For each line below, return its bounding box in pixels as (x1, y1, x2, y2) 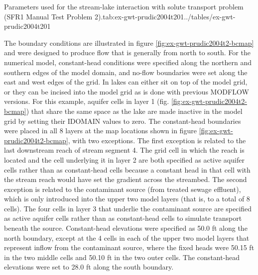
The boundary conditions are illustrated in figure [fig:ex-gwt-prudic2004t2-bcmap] (4, 37, 254, 48)
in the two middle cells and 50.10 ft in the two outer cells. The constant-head (4, 252, 240, 262)
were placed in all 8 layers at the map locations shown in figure (4, 125, 197, 136)
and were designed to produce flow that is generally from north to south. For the (4, 47, 251, 58)
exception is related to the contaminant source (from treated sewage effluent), (4, 183, 241, 194)
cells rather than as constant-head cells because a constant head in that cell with (4, 164, 251, 175)
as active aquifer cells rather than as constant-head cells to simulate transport (4, 213, 242, 223)
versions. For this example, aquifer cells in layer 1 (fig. (4, 96, 169, 106)
